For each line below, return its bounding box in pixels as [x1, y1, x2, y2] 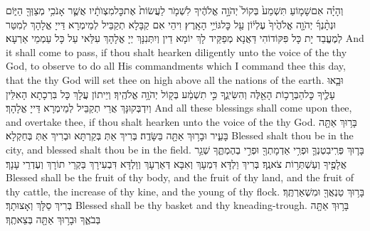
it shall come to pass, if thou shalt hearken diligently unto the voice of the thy [6, 44, 347, 59]
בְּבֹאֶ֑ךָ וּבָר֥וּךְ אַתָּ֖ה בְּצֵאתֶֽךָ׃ [6, 211, 101, 226]
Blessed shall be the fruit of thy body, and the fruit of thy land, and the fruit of [6, 170, 354, 185]
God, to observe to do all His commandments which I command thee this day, [6, 58, 346, 73]
